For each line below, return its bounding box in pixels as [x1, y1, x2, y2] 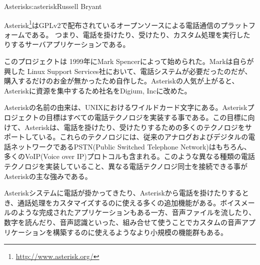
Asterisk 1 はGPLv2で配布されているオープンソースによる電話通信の [4, 18, 221, 30]
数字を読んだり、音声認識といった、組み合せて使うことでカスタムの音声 [4, 216, 242, 227]
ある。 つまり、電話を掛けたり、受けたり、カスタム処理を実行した [31, 29, 250, 39]
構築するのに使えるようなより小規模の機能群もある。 [52, 226, 228, 237]
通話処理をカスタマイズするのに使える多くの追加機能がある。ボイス [17, 197, 241, 207]
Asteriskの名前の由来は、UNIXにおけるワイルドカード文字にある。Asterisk [4, 102, 247, 112]
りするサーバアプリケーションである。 [4, 39, 130, 49]
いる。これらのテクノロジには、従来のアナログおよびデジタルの [38, 131, 248, 142]
